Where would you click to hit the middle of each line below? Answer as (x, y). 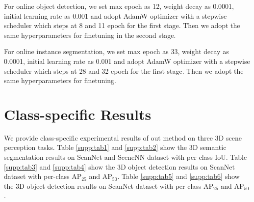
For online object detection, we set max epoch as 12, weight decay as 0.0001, (119, 6)
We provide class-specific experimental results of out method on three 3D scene (123, 137)
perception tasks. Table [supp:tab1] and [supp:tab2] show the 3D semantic (115, 147)
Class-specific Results (78, 114)
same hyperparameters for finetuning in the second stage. (90, 35)
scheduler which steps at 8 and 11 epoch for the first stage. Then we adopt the (122, 25)
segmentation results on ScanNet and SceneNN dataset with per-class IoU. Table (126, 157)
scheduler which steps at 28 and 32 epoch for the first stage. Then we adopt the (124, 71)
